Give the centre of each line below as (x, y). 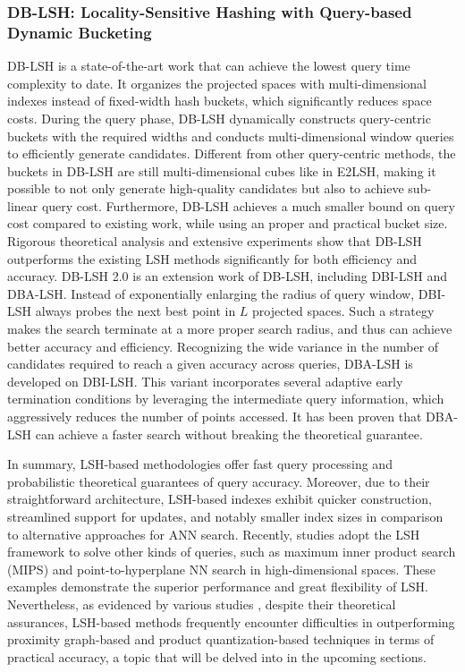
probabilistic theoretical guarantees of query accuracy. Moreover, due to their (219, 481)
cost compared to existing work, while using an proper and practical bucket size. (228, 223)
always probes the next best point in (135, 311)
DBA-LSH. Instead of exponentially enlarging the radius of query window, (211, 293)
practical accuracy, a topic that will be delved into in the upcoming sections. (217, 656)
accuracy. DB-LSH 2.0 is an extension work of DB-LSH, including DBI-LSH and (227, 276)
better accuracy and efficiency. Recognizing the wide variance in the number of (223, 346)
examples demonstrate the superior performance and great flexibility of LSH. (218, 587)
